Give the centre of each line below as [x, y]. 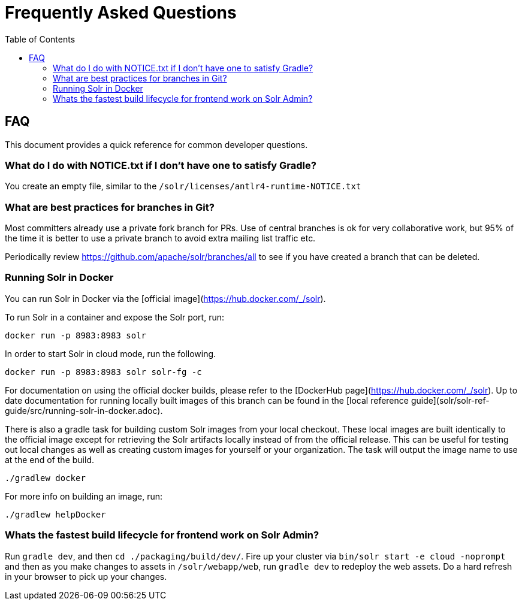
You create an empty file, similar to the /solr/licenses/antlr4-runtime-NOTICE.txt [183, 186]
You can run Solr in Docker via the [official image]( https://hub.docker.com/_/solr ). [165, 298]
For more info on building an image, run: [84, 496]
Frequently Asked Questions [121, 13]
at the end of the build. [49, 459]
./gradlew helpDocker [55, 514]
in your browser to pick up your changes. [86, 576]
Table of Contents [40, 39]
